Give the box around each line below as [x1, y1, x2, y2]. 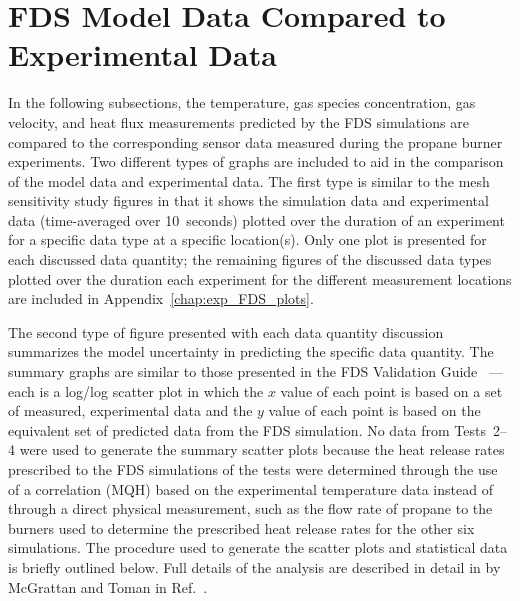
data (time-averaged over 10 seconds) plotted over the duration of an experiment [8, 209, 505, 230]
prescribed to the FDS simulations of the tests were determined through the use [8, 459, 498, 479]
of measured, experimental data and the [8, 400, 253, 421]
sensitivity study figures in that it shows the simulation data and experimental [8, 190, 489, 211]
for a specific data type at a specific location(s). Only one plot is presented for [8, 229, 487, 250]
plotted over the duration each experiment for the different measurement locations [8, 268, 512, 289]
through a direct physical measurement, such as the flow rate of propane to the [8, 498, 493, 519]
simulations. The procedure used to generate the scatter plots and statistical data [8, 537, 508, 558]
